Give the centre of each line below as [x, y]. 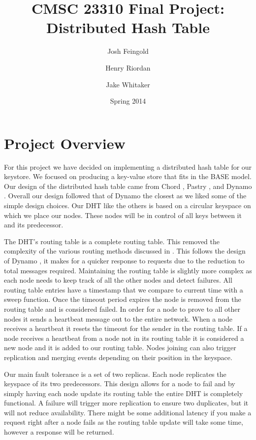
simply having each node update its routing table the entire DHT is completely [124, 393]
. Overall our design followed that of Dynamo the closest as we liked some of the [125, 196]
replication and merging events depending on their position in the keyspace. [118, 357]
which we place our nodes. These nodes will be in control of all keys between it [123, 215]
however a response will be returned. [59, 432]
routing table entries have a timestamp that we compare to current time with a [124, 289]
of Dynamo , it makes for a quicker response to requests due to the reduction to [124, 260]
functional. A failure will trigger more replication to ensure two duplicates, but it [126, 403]
